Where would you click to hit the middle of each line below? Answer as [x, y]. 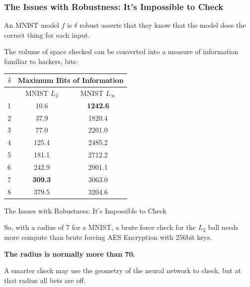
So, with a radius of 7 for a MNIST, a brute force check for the [100, 227]
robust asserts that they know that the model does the [163, 25]
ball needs [223, 227]
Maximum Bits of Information [71, 80]
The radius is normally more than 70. [70, 253]
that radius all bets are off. [45, 280]
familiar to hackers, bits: [41, 61]
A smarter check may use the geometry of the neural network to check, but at [123, 270]
